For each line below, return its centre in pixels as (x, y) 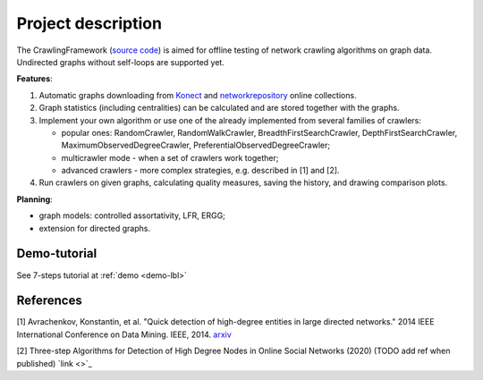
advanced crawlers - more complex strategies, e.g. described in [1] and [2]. (200, 171)
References (49, 301)
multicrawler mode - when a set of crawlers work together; (170, 157)
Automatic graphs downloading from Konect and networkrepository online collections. (198, 95)
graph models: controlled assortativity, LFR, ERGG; (132, 215)
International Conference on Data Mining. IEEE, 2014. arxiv (124, 334)
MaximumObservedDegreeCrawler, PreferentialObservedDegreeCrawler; (196, 145)
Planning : (34, 199)
